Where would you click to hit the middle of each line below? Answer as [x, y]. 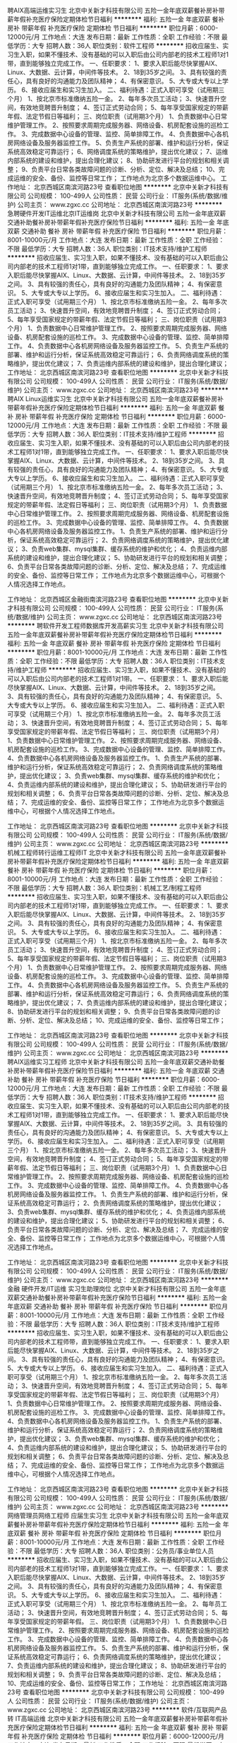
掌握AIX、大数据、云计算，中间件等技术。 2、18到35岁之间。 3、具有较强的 [117, 1124]
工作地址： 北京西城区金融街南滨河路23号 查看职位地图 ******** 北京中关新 [118, 599]
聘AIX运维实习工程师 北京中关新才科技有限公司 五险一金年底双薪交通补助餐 [116, 1062]
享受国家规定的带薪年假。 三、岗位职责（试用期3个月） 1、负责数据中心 [117, 1622]
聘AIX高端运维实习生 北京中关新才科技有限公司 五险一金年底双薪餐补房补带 [116, 10]
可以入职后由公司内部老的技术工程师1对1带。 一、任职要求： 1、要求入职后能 [118, 679]
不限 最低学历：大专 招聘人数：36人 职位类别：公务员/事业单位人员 [117, 1551]
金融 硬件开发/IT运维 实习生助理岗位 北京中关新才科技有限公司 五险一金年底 [117, 1289]
